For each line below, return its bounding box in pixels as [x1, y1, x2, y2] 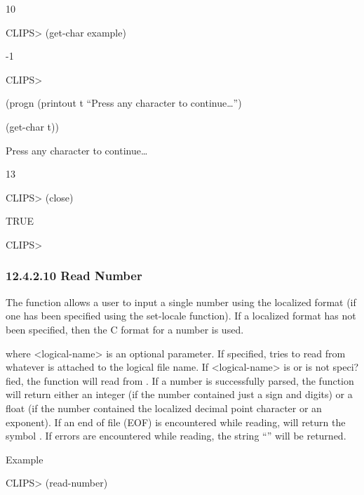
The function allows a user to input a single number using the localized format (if [6, 294, 356, 309]
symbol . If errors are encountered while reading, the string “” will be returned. [6, 428, 346, 443]
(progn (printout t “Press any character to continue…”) [6, 95, 242, 110]
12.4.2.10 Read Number [6, 267, 142, 284]
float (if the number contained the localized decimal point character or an [6, 400, 322, 415]
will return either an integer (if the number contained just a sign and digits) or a [6, 387, 353, 402]
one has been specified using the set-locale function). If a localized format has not [6, 308, 356, 323]
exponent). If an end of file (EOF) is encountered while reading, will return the [6, 414, 346, 429]
